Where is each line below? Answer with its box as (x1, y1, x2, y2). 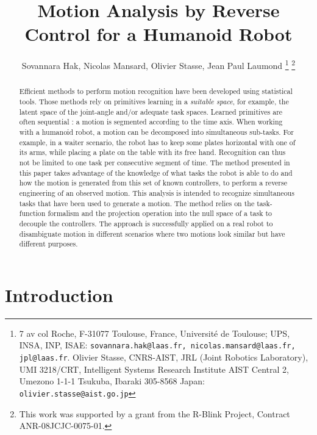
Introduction (5, 282, 113, 307)
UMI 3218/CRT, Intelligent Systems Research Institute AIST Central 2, (19, 362, 289, 375)
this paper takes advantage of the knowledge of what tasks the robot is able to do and (19, 167, 293, 178)
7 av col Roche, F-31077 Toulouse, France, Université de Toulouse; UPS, (19, 326, 290, 339)
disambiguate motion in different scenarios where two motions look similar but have (19, 228, 285, 239)
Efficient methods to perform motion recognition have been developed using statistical (19, 86, 293, 96)
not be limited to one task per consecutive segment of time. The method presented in (19, 157, 290, 167)
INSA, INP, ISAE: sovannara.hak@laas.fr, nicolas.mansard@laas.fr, (19, 339, 296, 351)
